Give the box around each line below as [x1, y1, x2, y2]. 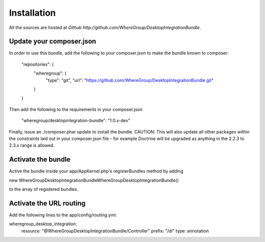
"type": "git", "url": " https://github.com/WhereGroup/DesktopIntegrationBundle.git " [46, 77, 214, 83]
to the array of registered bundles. [9, 187, 79, 192]
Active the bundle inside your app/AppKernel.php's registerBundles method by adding [9, 168, 184, 174]
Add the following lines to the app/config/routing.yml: [9, 212, 117, 218]
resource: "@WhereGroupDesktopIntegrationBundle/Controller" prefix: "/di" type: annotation [21, 228, 209, 234]
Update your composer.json [9, 37, 97, 46]
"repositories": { [21, 61, 54, 67]
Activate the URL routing [9, 199, 86, 207]
